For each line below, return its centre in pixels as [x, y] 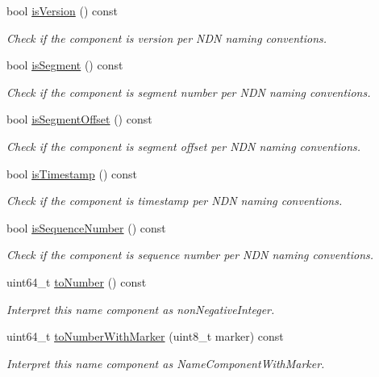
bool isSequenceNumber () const [86, 227]
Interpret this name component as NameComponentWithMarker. [166, 363]
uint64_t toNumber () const [77, 281]
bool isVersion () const [62, 10]
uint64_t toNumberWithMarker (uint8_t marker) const [145, 336]
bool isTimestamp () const [72, 173]
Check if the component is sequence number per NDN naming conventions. [190, 255]
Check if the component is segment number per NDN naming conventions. [189, 92]
